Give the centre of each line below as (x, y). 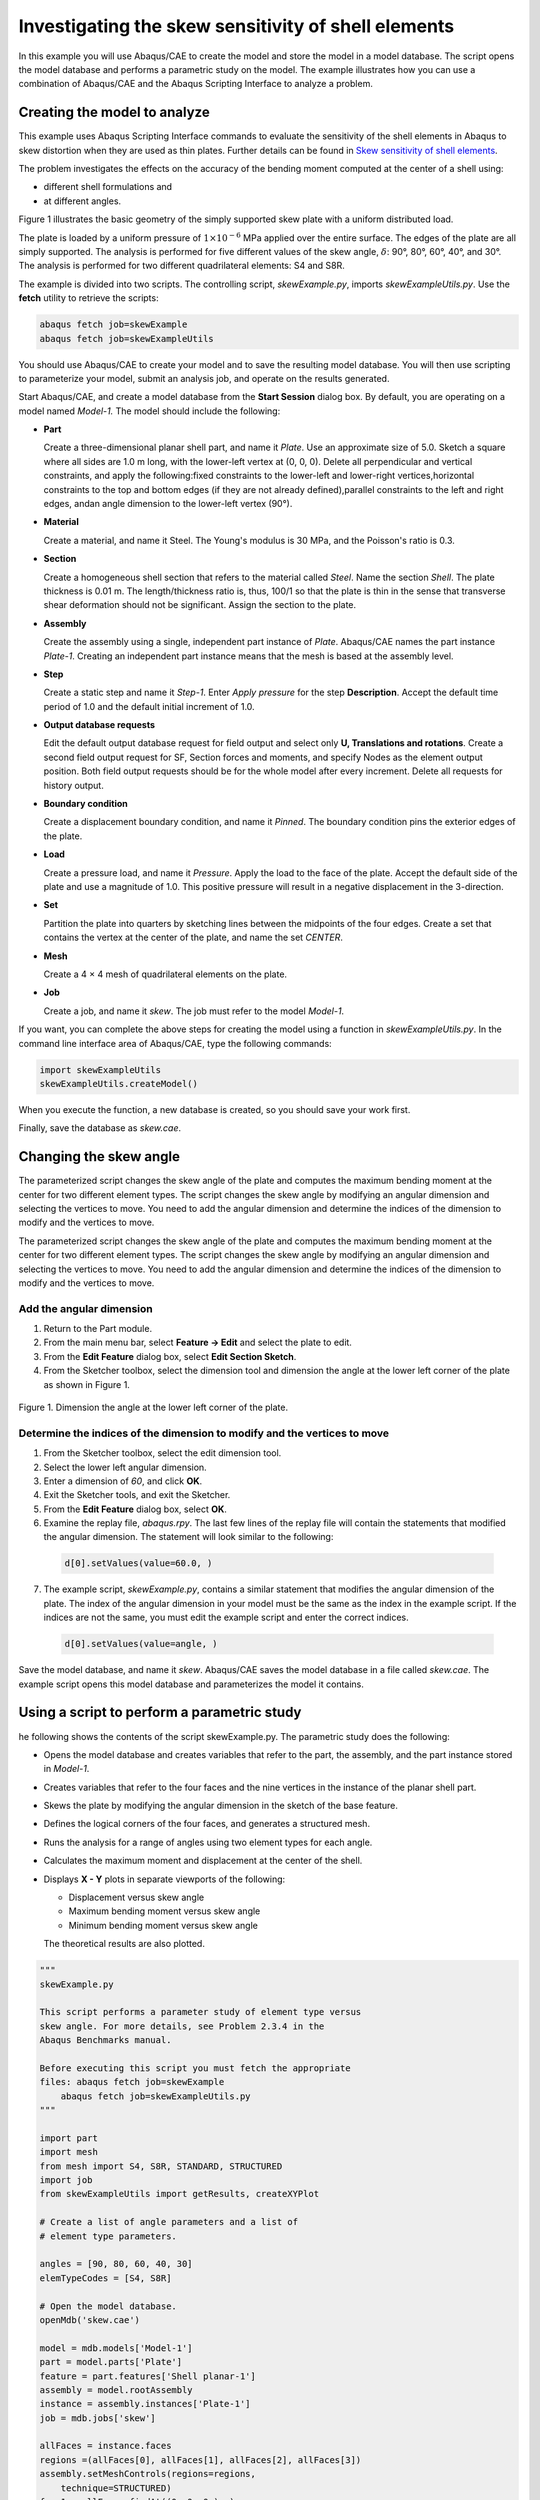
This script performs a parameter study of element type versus (200, 2012)
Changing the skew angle (99, 1156)
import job (66, 2180)
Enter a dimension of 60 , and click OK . (123, 1481)
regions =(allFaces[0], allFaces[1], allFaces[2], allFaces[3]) (200, 2459)
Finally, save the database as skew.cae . (100, 1128)
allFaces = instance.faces (105, 2446)
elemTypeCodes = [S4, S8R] (105, 2278)
